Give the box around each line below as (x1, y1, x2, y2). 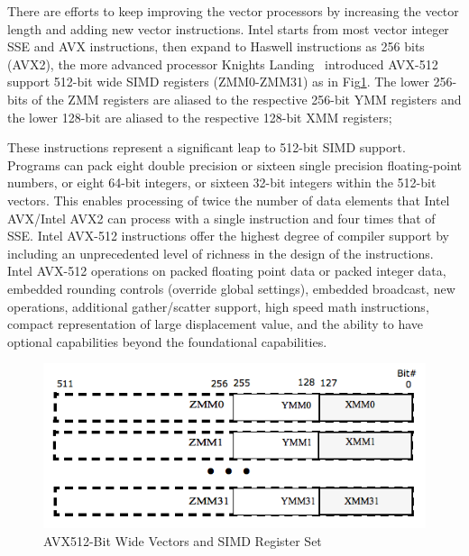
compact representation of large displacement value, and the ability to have (7, 314, 424, 333)
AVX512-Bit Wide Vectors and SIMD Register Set (43, 532, 322, 550)
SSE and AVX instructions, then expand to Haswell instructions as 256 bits (7, 37, 425, 56)
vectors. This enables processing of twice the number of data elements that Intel (7, 190, 450, 209)
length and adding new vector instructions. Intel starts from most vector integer (7, 19, 449, 38)
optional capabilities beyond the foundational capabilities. (7, 332, 327, 351)
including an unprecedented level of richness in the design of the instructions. (7, 243, 434, 262)
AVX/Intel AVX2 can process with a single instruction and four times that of (7, 208, 436, 227)
